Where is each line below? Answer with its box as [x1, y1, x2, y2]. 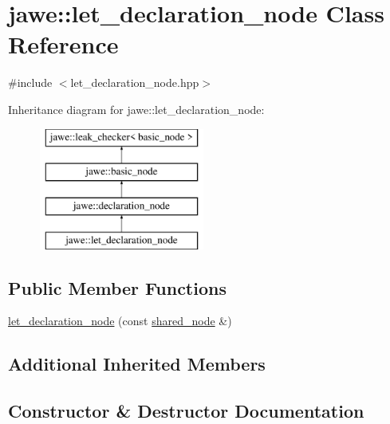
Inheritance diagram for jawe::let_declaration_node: [8, 100, 265, 117]
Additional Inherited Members [8, 351, 266, 376]
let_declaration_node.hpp [70, 74, 199, 91]
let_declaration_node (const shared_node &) [8, 312, 232, 329]
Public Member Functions [8, 275, 227, 300]
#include [8, 74, 53, 91]
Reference [8, 28, 119, 61]
